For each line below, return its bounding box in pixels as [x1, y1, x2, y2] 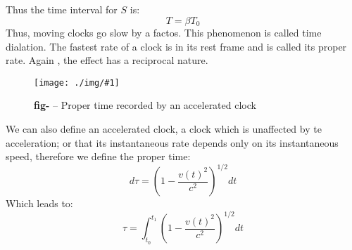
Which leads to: [6, 196, 73, 211]
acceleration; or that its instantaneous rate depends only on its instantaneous [6, 135, 339, 150]
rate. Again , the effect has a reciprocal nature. [6, 53, 208, 67]
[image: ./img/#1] [34, 77, 120, 88]
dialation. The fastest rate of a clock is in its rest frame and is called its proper [6, 39, 347, 53]
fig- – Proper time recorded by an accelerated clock [34, 98, 256, 112]
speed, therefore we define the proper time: [6, 149, 191, 164]
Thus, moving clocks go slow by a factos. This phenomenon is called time [6, 25, 322, 40]
